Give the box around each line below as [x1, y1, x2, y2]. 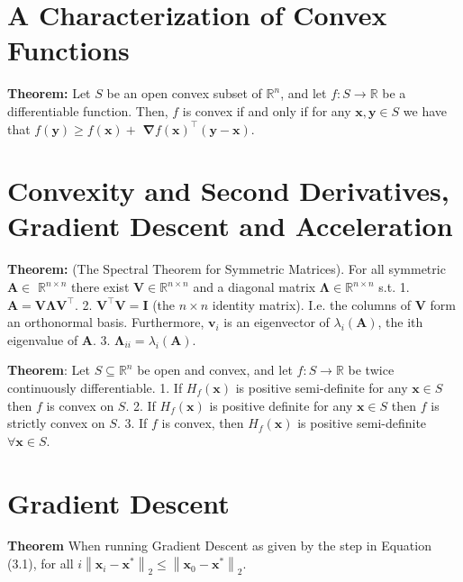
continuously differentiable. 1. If [7, 377, 183, 396]
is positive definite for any [209, 396, 353, 414]
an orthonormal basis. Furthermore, [7, 313, 204, 332]
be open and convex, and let [137, 360, 293, 379]
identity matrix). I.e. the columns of [212, 295, 411, 314]
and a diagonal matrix [193, 277, 316, 296]
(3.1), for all [7, 554, 74, 573]
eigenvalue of [7, 330, 78, 349]
